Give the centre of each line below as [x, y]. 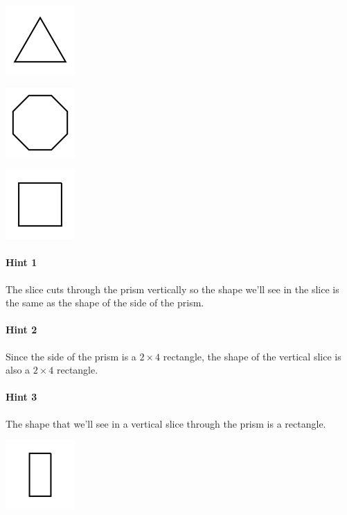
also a [18, 370]
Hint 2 [21, 330]
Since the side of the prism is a [71, 356]
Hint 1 [21, 262]
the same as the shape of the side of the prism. [105, 303]
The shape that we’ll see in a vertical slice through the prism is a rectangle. [166, 423]
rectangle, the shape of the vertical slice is [252, 356]
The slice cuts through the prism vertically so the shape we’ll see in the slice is [172, 289]
